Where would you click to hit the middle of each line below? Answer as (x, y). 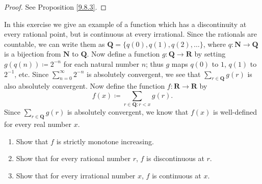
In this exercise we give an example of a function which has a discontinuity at (125, 24)
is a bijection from (33, 54)
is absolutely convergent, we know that (128, 112)
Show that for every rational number (73, 158)
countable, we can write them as (55, 44)
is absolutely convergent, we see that (144, 74)
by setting (210, 54)
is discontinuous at (175, 158)
